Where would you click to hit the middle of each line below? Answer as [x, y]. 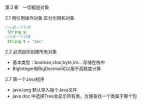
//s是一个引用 [18, 27]
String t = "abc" [25, 41]
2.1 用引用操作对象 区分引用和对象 [40, 18]
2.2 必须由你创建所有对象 [31, 51]
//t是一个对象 [18, 36]
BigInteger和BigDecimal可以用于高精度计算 [56, 68]
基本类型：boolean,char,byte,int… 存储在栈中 [58, 62]
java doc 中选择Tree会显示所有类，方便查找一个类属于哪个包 [74, 96]
